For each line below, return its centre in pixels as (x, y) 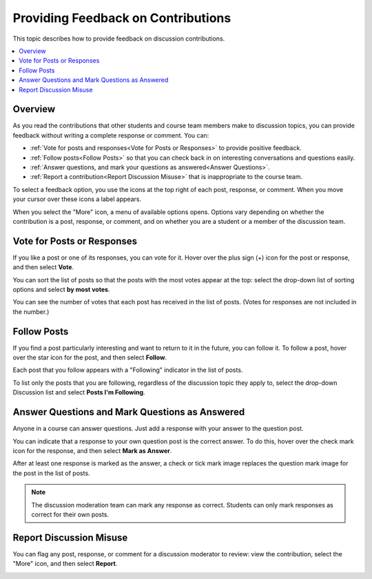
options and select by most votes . (61, 289)
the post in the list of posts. (51, 473)
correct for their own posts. (70, 514)
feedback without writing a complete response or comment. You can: (111, 135)
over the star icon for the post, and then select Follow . (90, 357)
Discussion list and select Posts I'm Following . (79, 392)
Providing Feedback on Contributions (122, 18)
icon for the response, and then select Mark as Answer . (92, 450)
